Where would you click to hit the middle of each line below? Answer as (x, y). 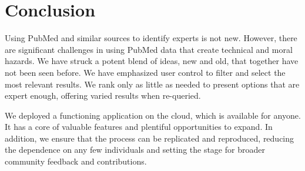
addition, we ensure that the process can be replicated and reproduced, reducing (150, 138)
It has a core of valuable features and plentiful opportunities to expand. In (139, 127)
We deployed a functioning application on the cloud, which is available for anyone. (153, 115)
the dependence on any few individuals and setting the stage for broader (135, 150)
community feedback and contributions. (76, 161)
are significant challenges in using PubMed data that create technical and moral (149, 49)
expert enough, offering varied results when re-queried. (103, 95)
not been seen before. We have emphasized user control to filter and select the (145, 72)
